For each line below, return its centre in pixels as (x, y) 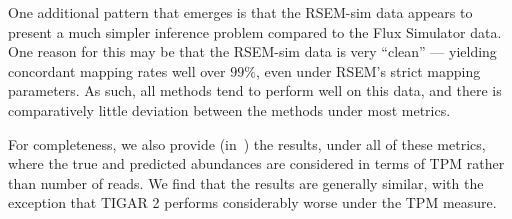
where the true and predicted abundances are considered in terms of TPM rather (256, 163)
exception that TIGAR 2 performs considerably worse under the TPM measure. (252, 202)
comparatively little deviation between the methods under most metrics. (229, 109)
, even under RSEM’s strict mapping (368, 70)
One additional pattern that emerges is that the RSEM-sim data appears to (240, 12)
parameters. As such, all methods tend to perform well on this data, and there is (255, 90)
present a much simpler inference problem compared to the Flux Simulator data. (255, 31)
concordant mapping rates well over (117, 70)
